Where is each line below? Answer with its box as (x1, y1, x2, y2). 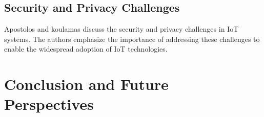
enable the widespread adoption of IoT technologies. (4, 43, 168, 54)
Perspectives (4, 93, 94, 114)
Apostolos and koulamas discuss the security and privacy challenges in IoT (4, 24, 239, 34)
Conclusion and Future (4, 74, 169, 95)
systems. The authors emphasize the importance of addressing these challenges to (4, 33, 260, 44)
